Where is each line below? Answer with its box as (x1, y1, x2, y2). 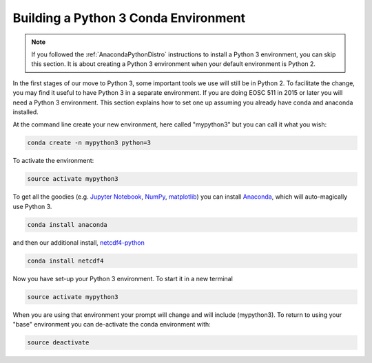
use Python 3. (12, 202, 52, 210)
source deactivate (27, 338, 90, 346)
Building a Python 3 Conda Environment (12, 10, 246, 25)
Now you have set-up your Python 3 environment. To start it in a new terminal (12, 274, 234, 283)
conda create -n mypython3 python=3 (27, 139, 152, 147)
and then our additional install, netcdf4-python (12, 238, 145, 247)
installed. (12, 107, 39, 116)
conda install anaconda (27, 221, 108, 228)
